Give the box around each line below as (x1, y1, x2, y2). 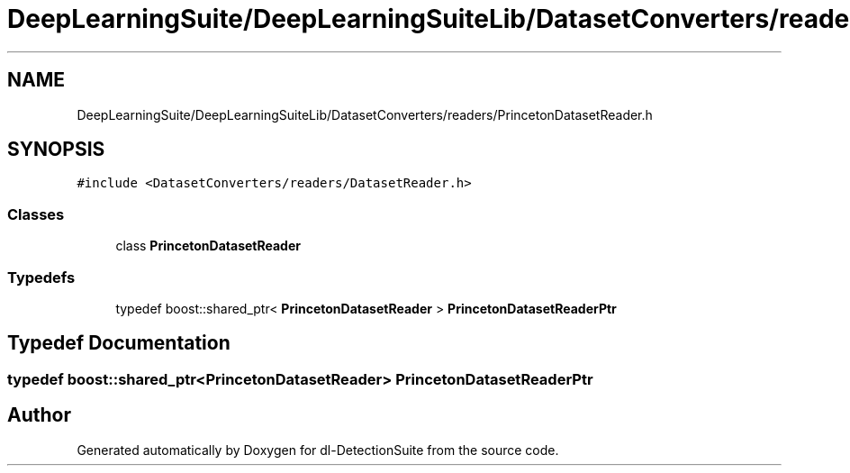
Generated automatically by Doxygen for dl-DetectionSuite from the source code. (77, 441, 559, 458)
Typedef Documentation (7, 332, 231, 355)
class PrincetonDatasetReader (115, 238, 301, 254)
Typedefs (7, 268, 76, 287)
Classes (7, 205, 65, 223)
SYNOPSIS (7, 138, 105, 161)
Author (7, 404, 71, 427)
